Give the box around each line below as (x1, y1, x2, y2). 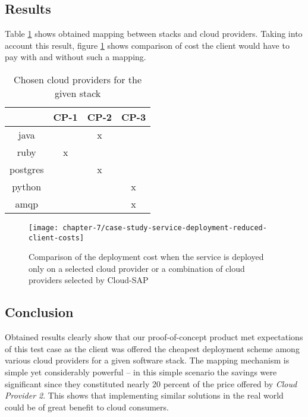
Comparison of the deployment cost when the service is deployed (29, 250, 264, 263)
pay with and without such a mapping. (5, 51, 146, 63)
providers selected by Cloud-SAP (29, 274, 149, 286)
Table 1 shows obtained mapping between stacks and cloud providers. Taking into (5, 27, 303, 40)
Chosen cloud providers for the (14, 72, 142, 86)
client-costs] (29, 233, 84, 242)
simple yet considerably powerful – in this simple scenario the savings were (5, 366, 277, 378)
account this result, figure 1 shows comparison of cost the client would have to (5, 39, 290, 51)
